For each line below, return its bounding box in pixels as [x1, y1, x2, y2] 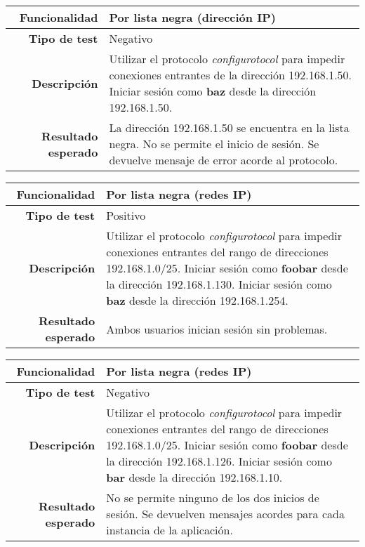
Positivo [106, 207, 146, 223]
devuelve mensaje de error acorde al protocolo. [109, 152, 338, 168]
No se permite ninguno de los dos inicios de [106, 489, 319, 506]
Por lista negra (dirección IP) [109, 9, 276, 25]
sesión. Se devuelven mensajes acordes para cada [106, 506, 345, 522]
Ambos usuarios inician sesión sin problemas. [106, 320, 328, 337]
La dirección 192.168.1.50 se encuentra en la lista [109, 119, 350, 136]
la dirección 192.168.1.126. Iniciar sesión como [106, 453, 332, 469]
